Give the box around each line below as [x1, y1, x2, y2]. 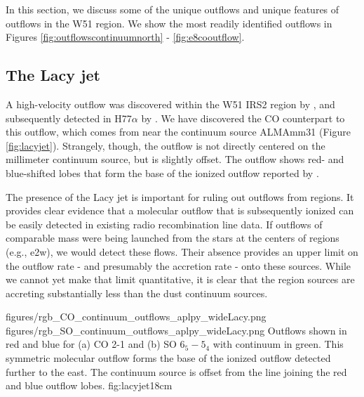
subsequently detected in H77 [6, 110, 132, 125]
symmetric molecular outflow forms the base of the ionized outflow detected [6, 351, 331, 365]
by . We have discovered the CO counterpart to [141, 110, 345, 125]
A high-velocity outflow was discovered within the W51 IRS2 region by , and [6, 96, 335, 111]
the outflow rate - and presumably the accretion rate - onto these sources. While [6, 258, 351, 273]
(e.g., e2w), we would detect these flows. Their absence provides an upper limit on [6, 244, 358, 259]
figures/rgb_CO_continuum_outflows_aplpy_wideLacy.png [6, 309, 267, 324]
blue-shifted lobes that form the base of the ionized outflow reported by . [6, 165, 319, 180]
